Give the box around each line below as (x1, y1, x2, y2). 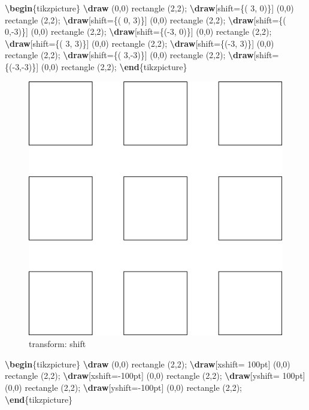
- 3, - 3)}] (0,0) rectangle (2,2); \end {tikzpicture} (12, 60, 187, 73)
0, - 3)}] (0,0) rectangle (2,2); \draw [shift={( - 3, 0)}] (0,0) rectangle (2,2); (5, 25, 272, 38)
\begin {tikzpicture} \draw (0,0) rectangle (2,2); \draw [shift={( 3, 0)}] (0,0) (5, 2, 294, 14)
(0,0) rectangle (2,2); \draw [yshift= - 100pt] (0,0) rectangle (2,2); (5, 381, 242, 393)
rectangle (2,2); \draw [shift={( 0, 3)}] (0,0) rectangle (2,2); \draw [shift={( (5, 13, 286, 26)
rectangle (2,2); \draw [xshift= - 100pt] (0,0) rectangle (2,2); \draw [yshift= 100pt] (5, 369, 305, 382)
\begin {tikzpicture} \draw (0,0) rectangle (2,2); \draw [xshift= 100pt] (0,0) (5, 357, 290, 370)
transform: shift (29, 337, 86, 350)
